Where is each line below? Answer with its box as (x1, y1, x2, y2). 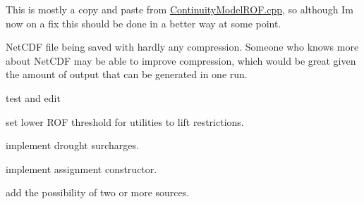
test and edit (6, 90, 61, 105)
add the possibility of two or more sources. (6, 185, 190, 200)
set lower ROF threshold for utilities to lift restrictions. (6, 114, 244, 129)
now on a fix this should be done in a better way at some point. (6, 15, 281, 30)
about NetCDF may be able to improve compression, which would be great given (6, 53, 356, 68)
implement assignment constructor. (6, 161, 157, 176)
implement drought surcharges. (6, 138, 139, 153)
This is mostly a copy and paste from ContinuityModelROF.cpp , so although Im (6, 2, 353, 16)
